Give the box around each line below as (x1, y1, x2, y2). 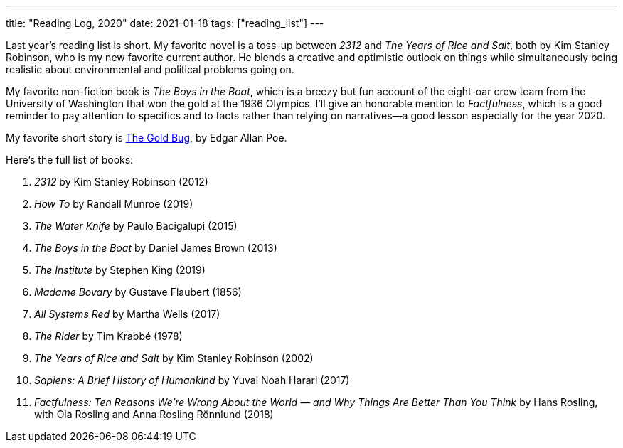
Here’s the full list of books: (6, 154, 134, 166)
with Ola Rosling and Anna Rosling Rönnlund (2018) (34, 408, 274, 420)
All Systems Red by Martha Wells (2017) (34, 308, 220, 320)
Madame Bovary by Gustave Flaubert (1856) (34, 286, 242, 298)
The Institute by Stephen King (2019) (34, 264, 206, 276)
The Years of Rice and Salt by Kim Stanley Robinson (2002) (34, 352, 314, 364)
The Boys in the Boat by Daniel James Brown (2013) (34, 242, 277, 254)
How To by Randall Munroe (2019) (34, 198, 193, 210)
